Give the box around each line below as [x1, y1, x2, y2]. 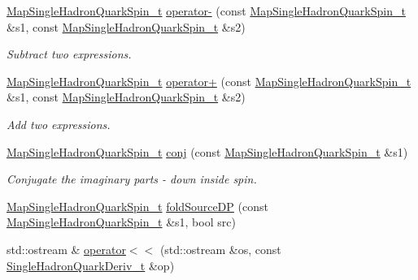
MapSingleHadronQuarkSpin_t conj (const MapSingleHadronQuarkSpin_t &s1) [7, 143, 408, 160]
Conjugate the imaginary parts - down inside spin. [7, 170, 257, 187]
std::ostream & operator [7, 240, 126, 257]
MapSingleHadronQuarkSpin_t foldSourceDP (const [7, 197, 268, 214]
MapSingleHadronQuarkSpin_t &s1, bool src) [7, 213, 236, 230]
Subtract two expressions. [7, 45, 132, 62]
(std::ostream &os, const [159, 240, 281, 257]
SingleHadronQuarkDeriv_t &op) [7, 256, 175, 274]
